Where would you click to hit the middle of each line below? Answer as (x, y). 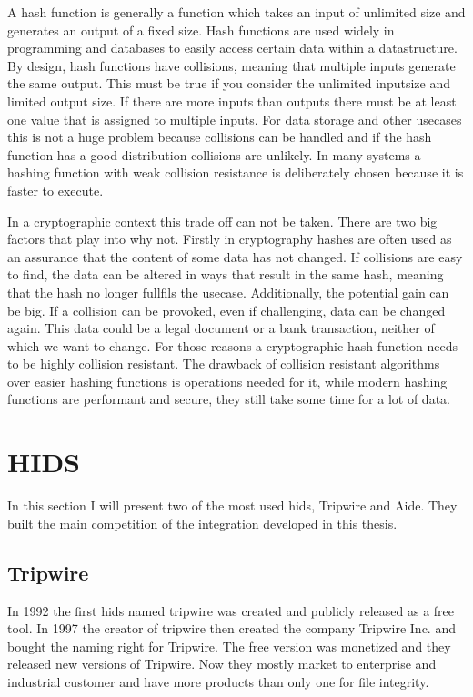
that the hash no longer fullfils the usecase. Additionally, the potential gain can (228, 292)
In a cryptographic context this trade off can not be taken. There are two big (222, 221)
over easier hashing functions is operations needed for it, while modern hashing (227, 381)
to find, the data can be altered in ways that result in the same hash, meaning (226, 274)
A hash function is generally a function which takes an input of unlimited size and (236, 12)
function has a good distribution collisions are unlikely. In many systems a (214, 154)
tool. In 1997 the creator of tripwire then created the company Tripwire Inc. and (231, 628)
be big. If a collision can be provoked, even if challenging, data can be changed (226, 310)
